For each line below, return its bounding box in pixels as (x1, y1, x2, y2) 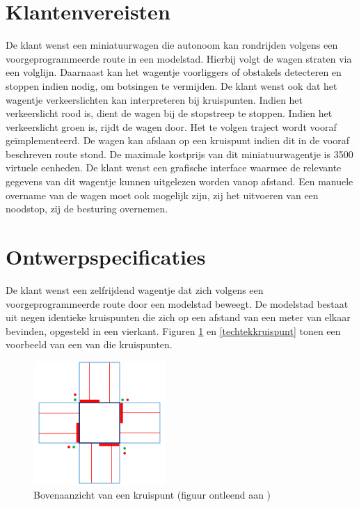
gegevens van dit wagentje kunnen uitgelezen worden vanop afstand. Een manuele (6, 174, 353, 189)
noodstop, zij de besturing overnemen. (6, 201, 168, 216)
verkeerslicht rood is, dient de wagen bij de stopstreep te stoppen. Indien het (6, 106, 333, 120)
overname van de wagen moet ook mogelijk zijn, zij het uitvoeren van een (6, 187, 319, 202)
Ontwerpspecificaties (6, 242, 206, 271)
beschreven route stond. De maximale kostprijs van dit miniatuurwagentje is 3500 (6, 146, 353, 161)
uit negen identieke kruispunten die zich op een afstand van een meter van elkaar (6, 310, 351, 325)
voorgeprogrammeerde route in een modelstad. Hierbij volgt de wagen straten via (6, 51, 352, 65)
